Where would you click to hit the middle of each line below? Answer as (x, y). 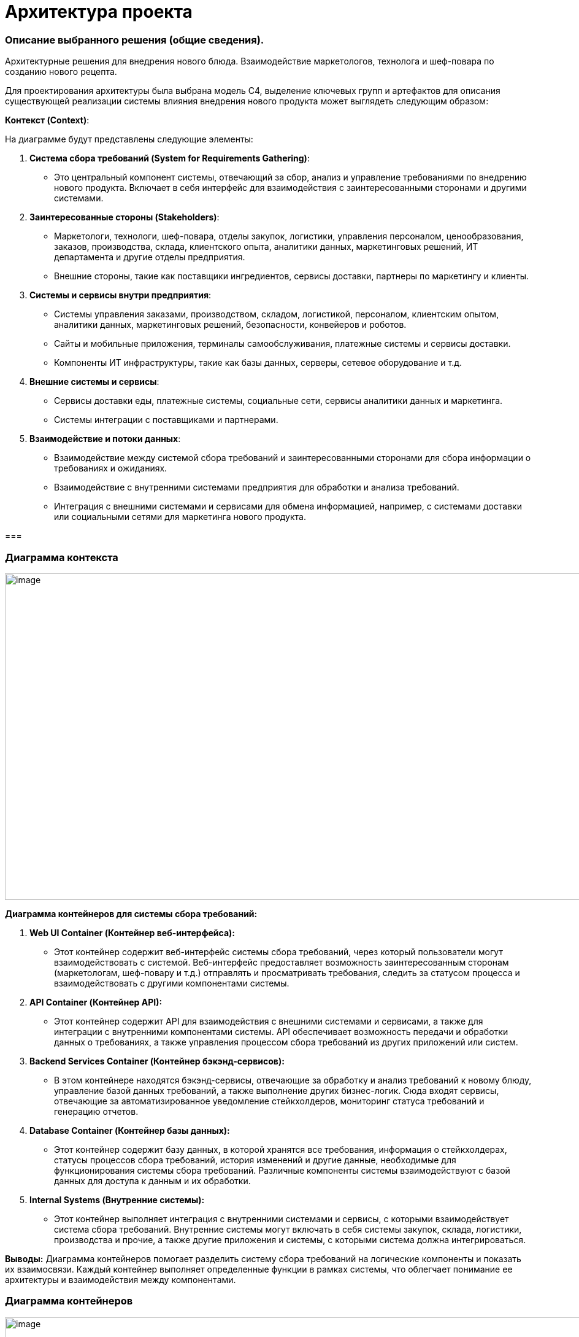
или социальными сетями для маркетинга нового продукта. (180, 517)
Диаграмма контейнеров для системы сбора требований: (131, 913)
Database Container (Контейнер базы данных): (130, 1130)
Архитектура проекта (99, 12)
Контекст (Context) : (47, 120)
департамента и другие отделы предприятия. (150, 257)
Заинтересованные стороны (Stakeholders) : (125, 217)
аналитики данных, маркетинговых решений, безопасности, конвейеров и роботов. (230, 325)
